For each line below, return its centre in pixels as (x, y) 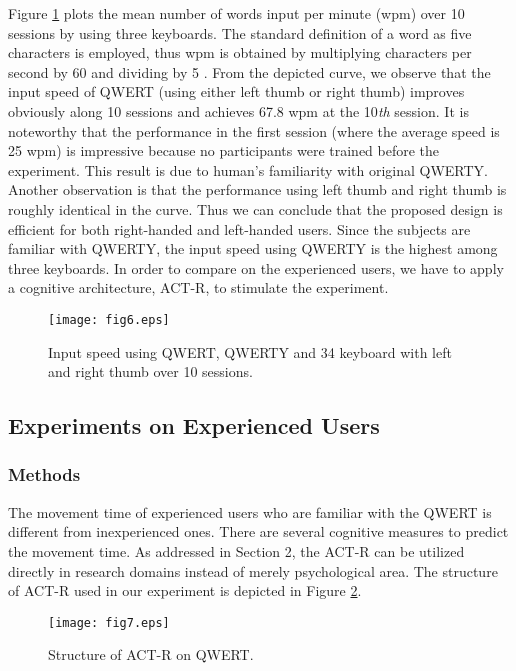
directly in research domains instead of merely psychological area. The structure (253, 570)
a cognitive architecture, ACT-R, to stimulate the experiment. (198, 287)
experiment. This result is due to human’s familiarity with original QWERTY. (248, 169)
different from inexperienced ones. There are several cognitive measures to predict (258, 531)
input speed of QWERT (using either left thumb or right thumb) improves (236, 91)
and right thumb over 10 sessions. (150, 371)
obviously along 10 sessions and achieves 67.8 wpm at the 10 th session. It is (238, 110)
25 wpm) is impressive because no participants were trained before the (224, 150)
